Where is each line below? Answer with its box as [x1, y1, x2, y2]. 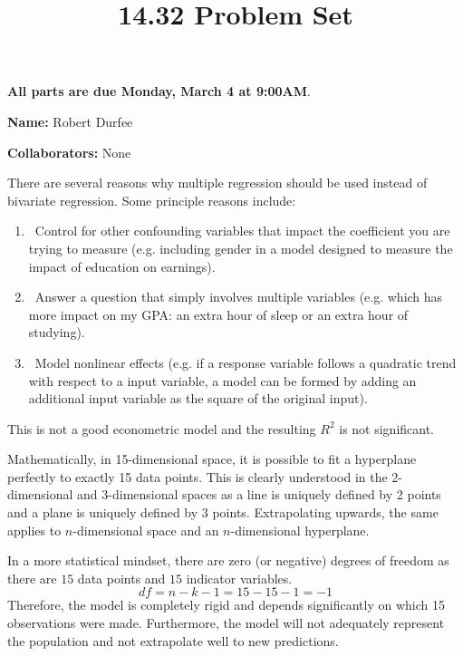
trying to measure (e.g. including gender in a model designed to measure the [28, 238, 453, 257]
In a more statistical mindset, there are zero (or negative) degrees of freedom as [7, 551, 449, 570]
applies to [7, 520, 62, 539]
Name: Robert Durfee [7, 111, 133, 130]
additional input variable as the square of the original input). [28, 389, 368, 408]
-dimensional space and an [72, 520, 219, 539]
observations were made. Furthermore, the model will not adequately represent [7, 613, 445, 632]
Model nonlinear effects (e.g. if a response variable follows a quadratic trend [34, 352, 457, 371]
